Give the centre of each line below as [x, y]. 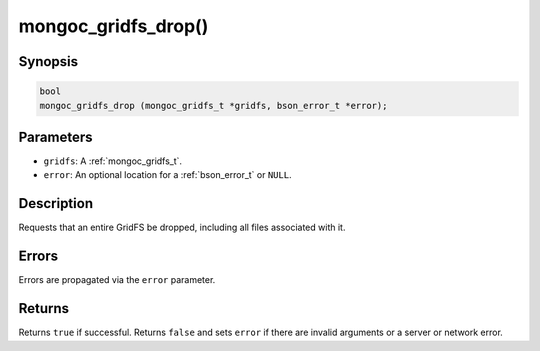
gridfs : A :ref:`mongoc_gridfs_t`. [113, 161]
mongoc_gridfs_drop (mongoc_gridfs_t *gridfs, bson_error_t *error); [213, 105]
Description [56, 203]
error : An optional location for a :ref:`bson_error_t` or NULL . [167, 175]
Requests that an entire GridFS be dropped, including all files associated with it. [182, 227]
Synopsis [48, 61]
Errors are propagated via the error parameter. [117, 280]
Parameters [55, 136]
